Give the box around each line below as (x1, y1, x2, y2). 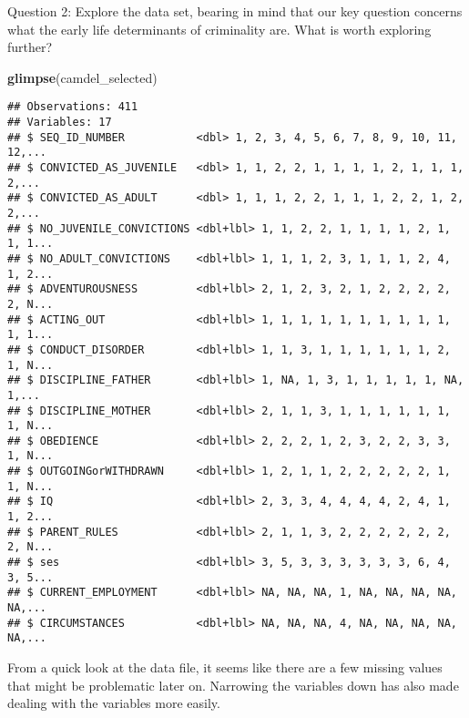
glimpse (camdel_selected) (7, 67, 158, 87)
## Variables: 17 (7, 116, 112, 129)
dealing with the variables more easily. (7, 693, 220, 713)
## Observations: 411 (7, 100, 138, 114)
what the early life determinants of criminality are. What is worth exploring (7, 19, 432, 38)
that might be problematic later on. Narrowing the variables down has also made (7, 675, 459, 694)
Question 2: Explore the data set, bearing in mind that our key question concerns (7, 2, 463, 20)
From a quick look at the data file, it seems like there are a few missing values (7, 658, 443, 676)
